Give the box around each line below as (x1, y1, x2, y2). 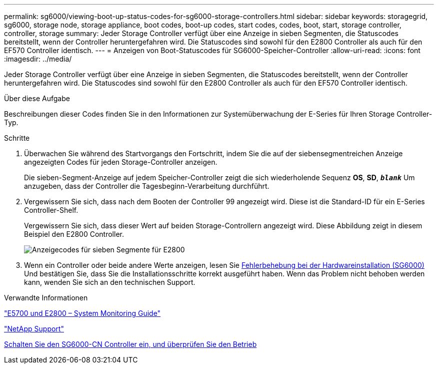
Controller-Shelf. (24, 206, 78, 214)
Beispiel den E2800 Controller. (24, 230, 124, 238)
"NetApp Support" (4, 324, 64, 333)
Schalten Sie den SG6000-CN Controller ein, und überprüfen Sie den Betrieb (4, 340, 257, 348)
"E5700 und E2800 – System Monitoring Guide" (4, 309, 161, 317)
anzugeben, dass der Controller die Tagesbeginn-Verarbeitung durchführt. (24, 182, 269, 190)
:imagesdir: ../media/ (4, 55, 72, 63)
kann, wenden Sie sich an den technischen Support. (24, 278, 195, 286)
